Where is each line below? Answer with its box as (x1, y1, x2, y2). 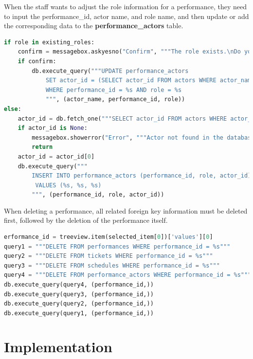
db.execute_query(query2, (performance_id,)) (4, 300, 154, 307)
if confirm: (18, 57, 56, 65)
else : (4, 105, 21, 112)
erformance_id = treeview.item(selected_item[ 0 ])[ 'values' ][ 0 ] (4, 233, 213, 241)
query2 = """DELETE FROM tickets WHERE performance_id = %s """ (4, 252, 213, 260)
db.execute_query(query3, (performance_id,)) (4, 290, 154, 298)
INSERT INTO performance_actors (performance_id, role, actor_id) (32, 172, 252, 179)
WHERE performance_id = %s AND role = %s (45, 86, 182, 93)
